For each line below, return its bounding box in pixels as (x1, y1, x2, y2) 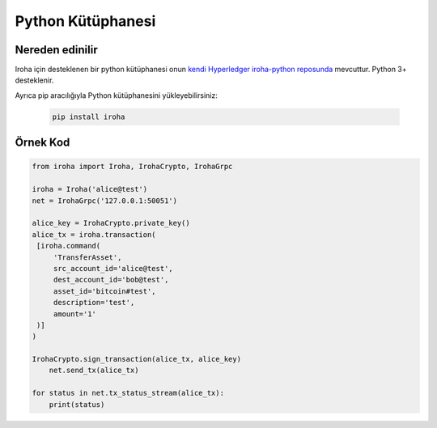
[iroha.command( (36, 241, 101, 251)
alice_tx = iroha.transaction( (32, 230, 157, 239)
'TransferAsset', (53, 252, 122, 262)
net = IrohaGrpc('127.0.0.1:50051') (32, 196, 178, 206)
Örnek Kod (15, 136, 70, 150)
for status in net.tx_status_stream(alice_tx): (32, 388, 224, 398)
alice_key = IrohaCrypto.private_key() (32, 218, 190, 228)
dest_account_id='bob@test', (53, 275, 169, 285)
